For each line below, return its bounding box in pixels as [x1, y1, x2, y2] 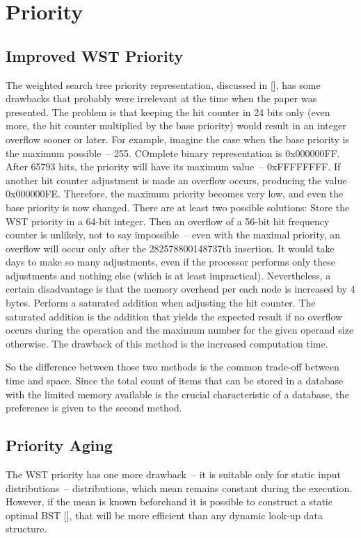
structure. [6, 521, 47, 536]
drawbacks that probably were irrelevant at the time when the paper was [6, 91, 317, 106]
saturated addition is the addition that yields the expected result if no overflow [6, 309, 343, 323]
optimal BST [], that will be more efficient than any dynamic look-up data [6, 507, 323, 522]
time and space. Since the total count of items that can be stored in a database [6, 373, 344, 388]
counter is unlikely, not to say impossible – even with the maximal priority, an [6, 227, 341, 242]
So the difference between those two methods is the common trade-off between [6, 359, 339, 374]
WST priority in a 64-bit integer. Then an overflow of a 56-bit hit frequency [6, 213, 330, 228]
